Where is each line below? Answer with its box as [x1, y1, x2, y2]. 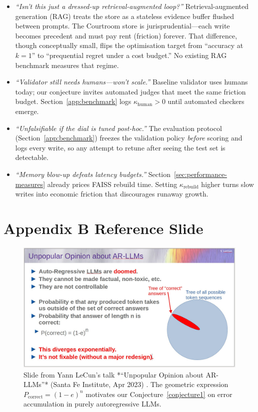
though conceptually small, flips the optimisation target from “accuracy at [15, 40, 243, 50]
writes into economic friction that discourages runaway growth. [15, 188, 208, 199]
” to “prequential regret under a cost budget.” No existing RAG [31, 49, 227, 60]
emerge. [15, 105, 39, 116]
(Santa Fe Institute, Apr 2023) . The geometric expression [50, 379, 228, 389]
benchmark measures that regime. [15, 59, 119, 70]
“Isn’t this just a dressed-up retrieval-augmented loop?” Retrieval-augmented [15, 1, 248, 11]
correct [28, 394, 43, 400]
